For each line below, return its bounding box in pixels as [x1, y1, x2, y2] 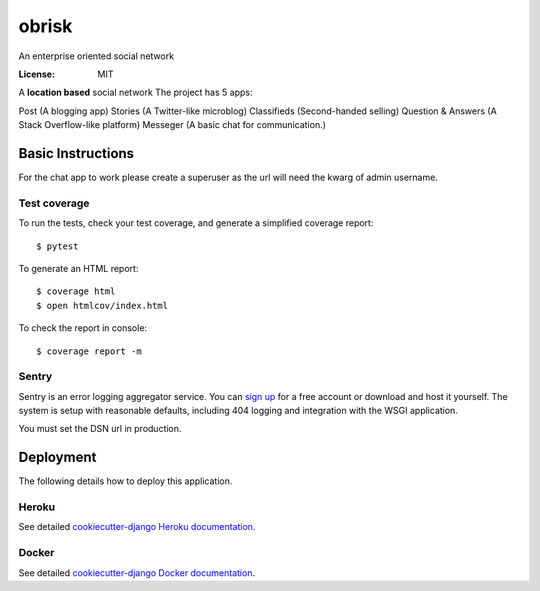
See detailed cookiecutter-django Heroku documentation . [18, 521, 256, 533]
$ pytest [36, 240, 79, 252]
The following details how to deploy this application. [18, 475, 233, 487]
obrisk [18, 15, 73, 37]
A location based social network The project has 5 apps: [18, 86, 253, 99]
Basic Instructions [18, 145, 135, 162]
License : [18, 68, 55, 80]
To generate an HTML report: [18, 262, 139, 274]
